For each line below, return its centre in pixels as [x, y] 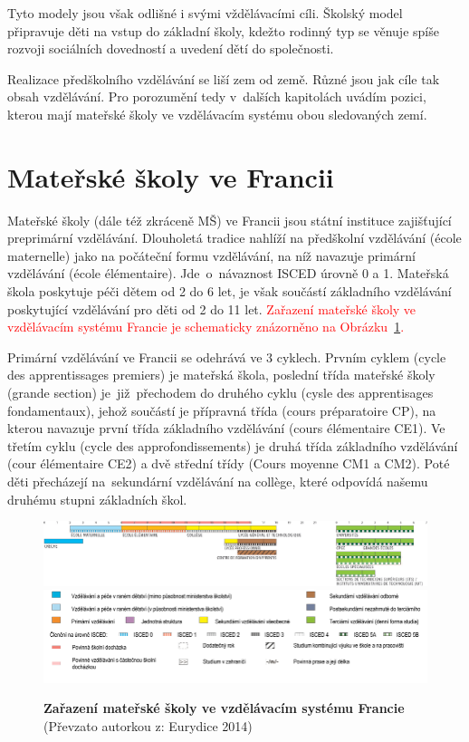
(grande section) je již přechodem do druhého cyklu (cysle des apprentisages [220, 393]
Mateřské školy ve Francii [171, 176]
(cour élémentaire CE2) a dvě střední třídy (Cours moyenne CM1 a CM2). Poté [229, 463]
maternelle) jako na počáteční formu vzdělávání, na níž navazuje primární [211, 255]
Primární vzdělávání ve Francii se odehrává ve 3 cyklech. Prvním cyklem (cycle [227, 357]
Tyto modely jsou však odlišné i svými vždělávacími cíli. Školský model [205, 13]
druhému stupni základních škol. [97, 499]
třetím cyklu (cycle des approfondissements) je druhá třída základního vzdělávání [233, 445]
